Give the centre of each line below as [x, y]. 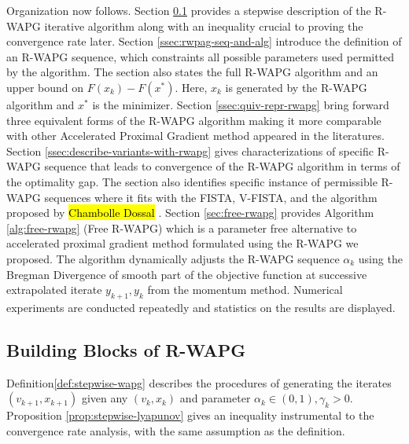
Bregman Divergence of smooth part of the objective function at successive [187, 274]
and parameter [215, 398]
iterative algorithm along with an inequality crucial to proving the [204, 26]
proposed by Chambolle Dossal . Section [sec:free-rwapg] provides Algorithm [190, 213]
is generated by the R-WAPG [296, 87]
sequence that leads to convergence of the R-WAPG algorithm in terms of [222, 166]
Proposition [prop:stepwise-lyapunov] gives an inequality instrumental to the [190, 415]
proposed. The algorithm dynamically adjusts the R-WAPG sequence [173, 258]
